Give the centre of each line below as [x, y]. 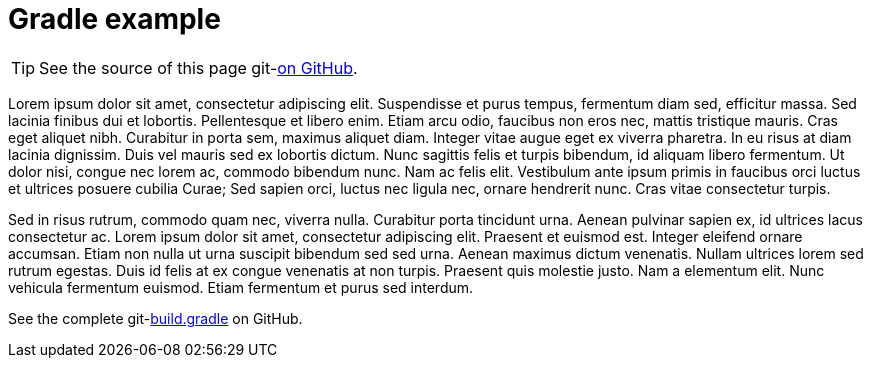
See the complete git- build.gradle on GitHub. [155, 318]
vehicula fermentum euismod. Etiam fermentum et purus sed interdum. [241, 287]
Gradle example [114, 19]
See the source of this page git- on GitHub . [198, 67]
